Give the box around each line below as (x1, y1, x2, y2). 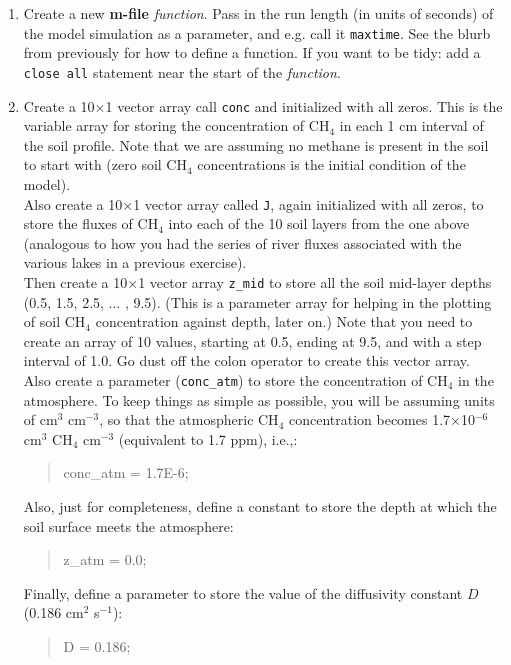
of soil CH (23, 311, 86, 332)
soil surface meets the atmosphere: (23, 515, 234, 536)
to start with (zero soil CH (23, 154, 187, 175)
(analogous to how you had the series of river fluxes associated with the (23, 232, 462, 253)
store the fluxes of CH (23, 213, 159, 234)
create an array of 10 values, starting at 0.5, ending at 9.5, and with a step (23, 330, 482, 351)
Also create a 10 (23, 193, 123, 214)
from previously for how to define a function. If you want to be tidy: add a (23, 42, 481, 63)
